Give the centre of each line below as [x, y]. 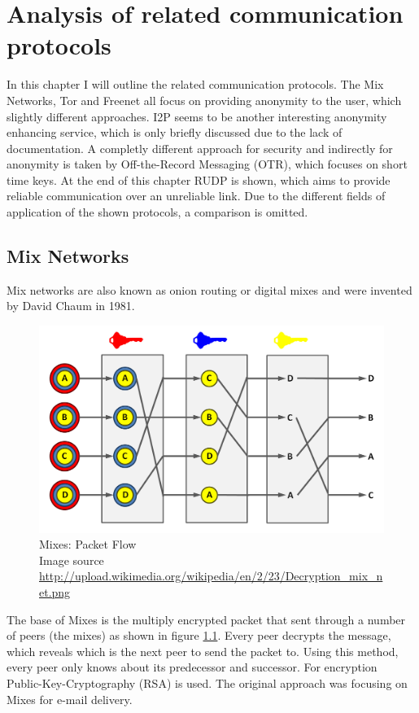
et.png [55, 592]
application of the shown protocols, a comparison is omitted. [157, 212]
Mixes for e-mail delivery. [70, 699]
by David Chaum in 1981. [71, 306]
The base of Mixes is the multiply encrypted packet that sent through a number [206, 619]
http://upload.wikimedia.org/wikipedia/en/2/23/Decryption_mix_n [211, 576]
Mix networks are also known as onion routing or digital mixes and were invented [209, 289]
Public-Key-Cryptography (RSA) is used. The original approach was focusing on [207, 683]
